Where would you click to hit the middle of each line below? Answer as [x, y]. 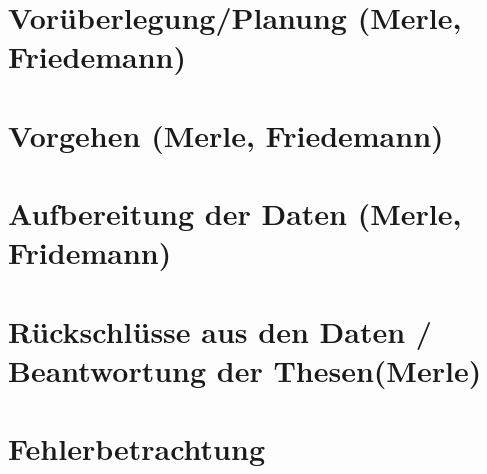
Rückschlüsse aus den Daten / [220, 330]
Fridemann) [90, 252]
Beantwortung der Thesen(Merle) [245, 369]
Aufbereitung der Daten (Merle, [235, 213]
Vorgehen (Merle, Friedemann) [226, 134]
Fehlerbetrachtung [136, 448]
